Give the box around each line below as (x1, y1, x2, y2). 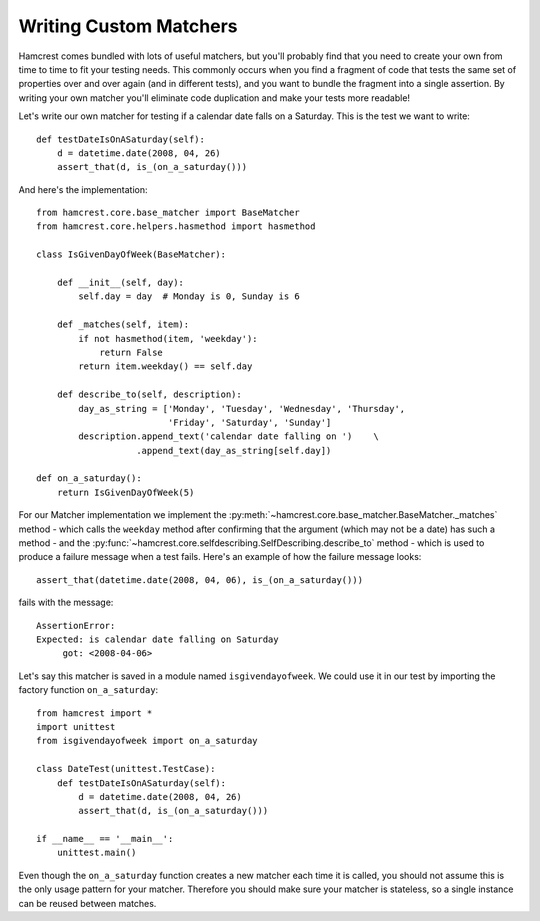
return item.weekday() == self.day (78, 361, 253, 372)
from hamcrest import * (36, 707, 153, 719)
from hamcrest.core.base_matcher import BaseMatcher (36, 207, 300, 219)
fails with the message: (18, 596, 114, 609)
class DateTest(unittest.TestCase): (36, 763, 216, 775)
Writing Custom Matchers (18, 15, 238, 37)
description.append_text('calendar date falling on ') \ (78, 431, 379, 442)
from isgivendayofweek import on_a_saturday (36, 735, 259, 747)
